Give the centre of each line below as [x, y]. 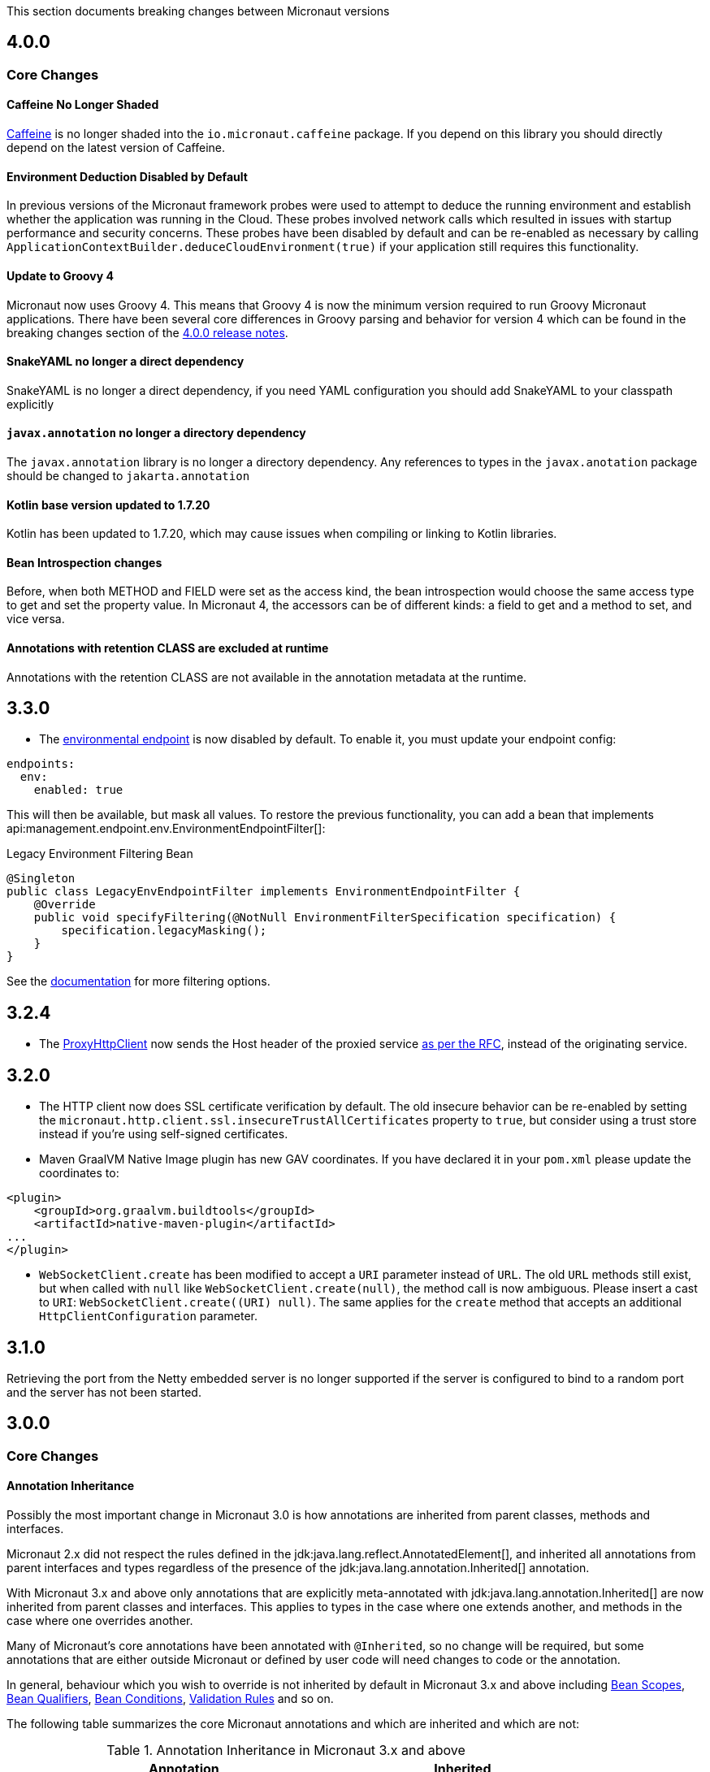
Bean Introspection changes [84, 562]
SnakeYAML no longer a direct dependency [126, 362]
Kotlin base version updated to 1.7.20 [108, 505]
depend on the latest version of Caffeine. [116, 148]
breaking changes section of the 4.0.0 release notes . [147, 332]
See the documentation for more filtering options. [139, 981]
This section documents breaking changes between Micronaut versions [198, 11]
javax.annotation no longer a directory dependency [156, 433]
